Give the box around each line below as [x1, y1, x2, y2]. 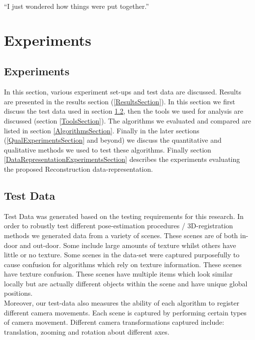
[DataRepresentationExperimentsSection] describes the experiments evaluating [4, 154, 240, 164]
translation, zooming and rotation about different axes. [4, 326, 170, 337]
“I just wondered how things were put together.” [4, 1, 149, 11]
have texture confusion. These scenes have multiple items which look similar [4, 269, 233, 279]
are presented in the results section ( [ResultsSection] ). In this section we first [4, 96, 235, 106]
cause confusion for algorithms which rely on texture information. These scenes [4, 259, 242, 269]
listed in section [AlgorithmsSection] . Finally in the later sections [4, 125, 199, 135]
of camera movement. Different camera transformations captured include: [4, 317, 225, 327]
